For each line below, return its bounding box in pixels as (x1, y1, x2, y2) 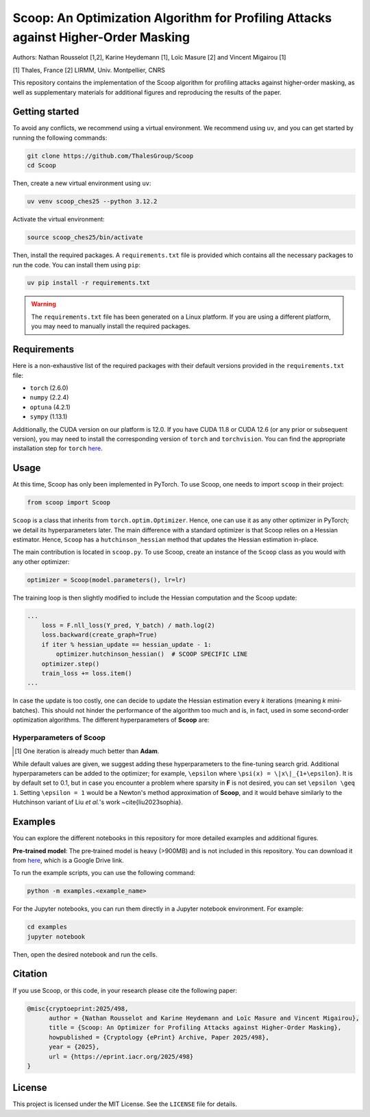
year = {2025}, (49, 1043, 100, 1051)
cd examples (27, 923, 68, 931)
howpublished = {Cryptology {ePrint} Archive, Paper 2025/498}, (49, 1033, 270, 1041)
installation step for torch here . (12, 444, 103, 452)
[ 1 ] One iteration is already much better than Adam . (14, 747, 160, 755)
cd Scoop (27, 162, 57, 169)
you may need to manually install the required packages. (31, 322, 191, 330)
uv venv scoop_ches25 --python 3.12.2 (27, 197, 158, 206)
